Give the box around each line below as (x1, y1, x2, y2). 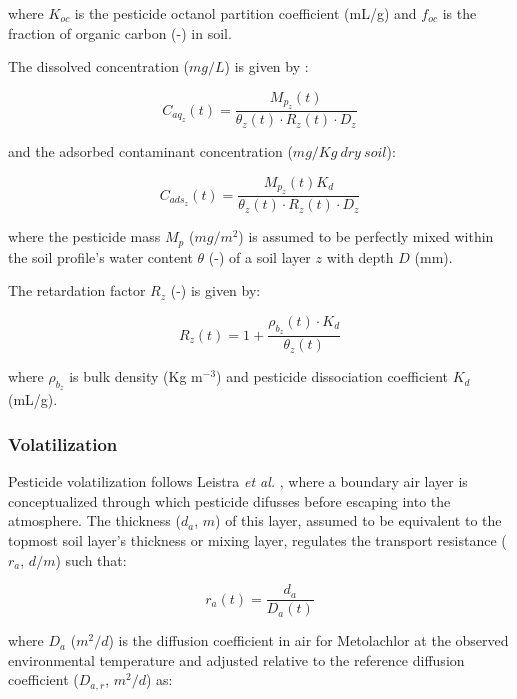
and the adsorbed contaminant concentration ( (8, 141, 293, 162)
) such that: (55, 549, 127, 570)
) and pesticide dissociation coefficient (216, 366, 449, 387)
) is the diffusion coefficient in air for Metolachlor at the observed (108, 630, 509, 651)
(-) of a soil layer (208, 246, 311, 267)
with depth (326, 246, 394, 267)
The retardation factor (8, 280, 146, 301)
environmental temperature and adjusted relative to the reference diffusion (8, 649, 465, 670)
